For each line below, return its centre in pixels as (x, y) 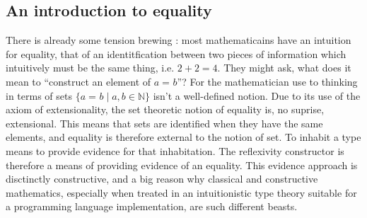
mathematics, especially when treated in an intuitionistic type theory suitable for (181, 192)
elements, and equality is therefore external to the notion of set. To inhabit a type (183, 137)
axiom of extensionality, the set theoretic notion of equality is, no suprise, (165, 109)
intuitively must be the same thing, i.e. (90, 68)
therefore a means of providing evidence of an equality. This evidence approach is (182, 165)
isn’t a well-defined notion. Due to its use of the (257, 95)
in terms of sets (39, 95)
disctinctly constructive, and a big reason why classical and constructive (162, 179)
